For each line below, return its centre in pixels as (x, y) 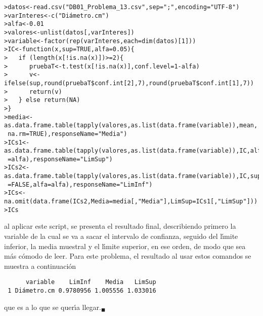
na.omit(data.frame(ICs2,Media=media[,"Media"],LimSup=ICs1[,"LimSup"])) (131, 202)
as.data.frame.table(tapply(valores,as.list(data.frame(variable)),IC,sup (133, 176)
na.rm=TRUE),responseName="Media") (68, 134)
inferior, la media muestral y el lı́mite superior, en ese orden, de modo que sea (125, 246)
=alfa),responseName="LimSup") (60, 159)
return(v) (46, 92)
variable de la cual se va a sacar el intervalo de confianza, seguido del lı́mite (121, 236)
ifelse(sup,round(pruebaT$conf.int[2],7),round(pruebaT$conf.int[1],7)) (129, 83)
